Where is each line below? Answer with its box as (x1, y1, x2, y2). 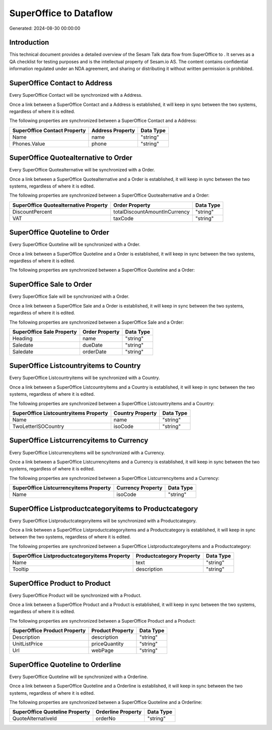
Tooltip (12, 566, 29, 573)
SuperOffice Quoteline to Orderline (9, 660, 121, 669)
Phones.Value (12, 140, 45, 147)
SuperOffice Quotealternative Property (12, 202, 108, 209)
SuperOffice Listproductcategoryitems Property (12, 553, 130, 560)
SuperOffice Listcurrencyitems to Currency (9, 436, 149, 445)
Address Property (91, 127, 135, 134)
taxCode (113, 215, 133, 222)
